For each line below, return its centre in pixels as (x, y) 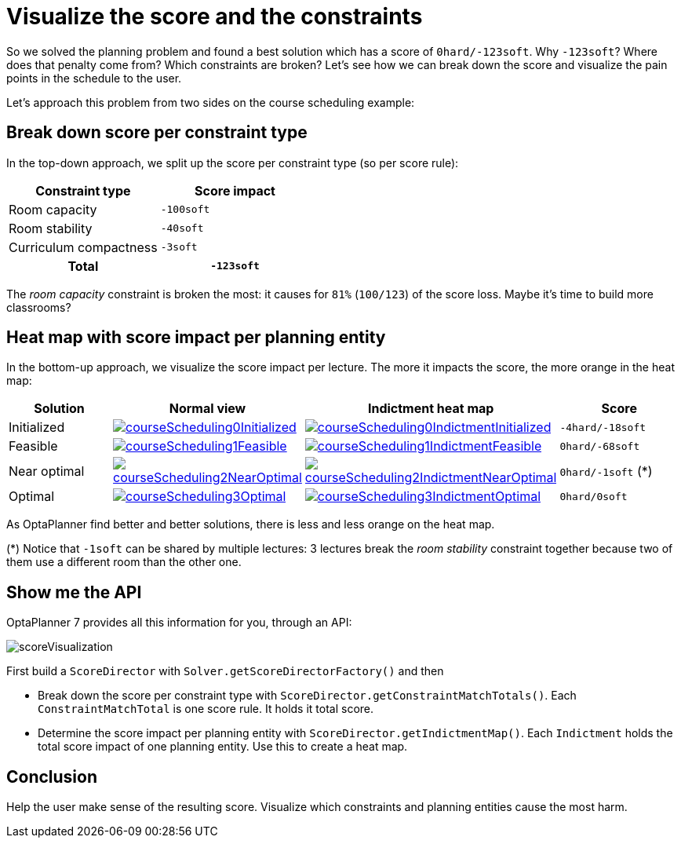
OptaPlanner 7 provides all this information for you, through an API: (179, 623)
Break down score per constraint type (157, 133)
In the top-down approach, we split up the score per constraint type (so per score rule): (233, 163)
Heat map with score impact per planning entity (196, 338)
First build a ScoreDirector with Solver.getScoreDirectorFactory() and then (225, 671)
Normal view (208, 409)
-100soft (185, 210)
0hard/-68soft (600, 446)
